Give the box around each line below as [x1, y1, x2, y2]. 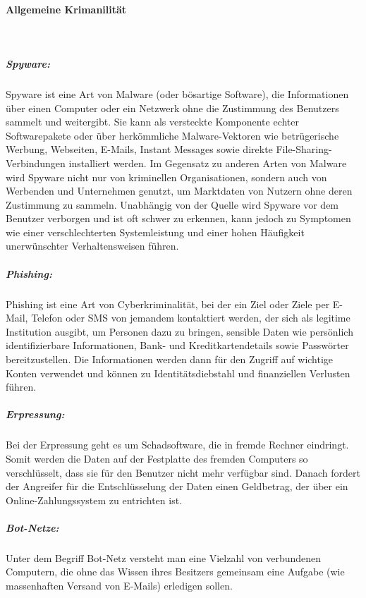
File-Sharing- [276, 142, 332, 157]
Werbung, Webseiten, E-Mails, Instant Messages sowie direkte [6, 142, 273, 157]
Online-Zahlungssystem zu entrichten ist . [6, 492, 183, 507]
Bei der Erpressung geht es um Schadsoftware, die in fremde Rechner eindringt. [6, 437, 349, 452]
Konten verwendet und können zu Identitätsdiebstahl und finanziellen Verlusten [6, 365, 350, 380]
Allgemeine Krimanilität [6, 1, 127, 16]
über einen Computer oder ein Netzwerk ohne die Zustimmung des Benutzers [6, 100, 339, 115]
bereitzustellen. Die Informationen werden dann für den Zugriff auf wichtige [6, 352, 334, 367]
